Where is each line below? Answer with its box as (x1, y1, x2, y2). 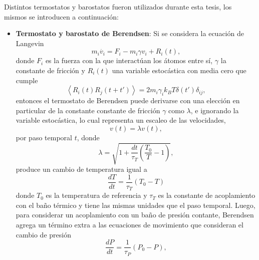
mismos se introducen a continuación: (4, 11, 119, 22)
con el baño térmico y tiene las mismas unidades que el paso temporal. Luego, (16, 199, 255, 210)
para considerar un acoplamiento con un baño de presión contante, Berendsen (16, 209, 254, 220)
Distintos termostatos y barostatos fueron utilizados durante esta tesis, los (4, 2, 232, 12)
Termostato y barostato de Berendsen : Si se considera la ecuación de (16, 28, 244, 39)
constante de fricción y (16, 65, 85, 75)
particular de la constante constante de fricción (16, 105, 160, 115)
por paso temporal (16, 132, 72, 142)
